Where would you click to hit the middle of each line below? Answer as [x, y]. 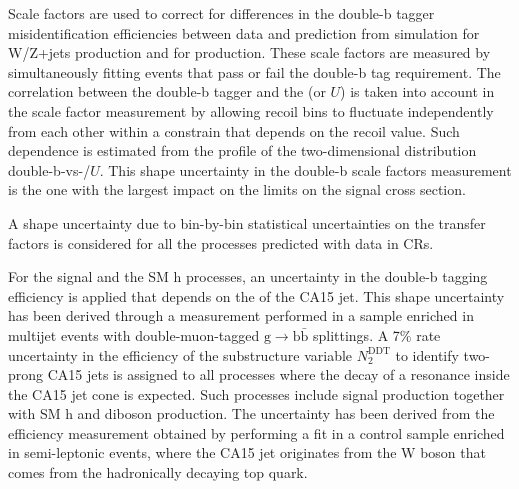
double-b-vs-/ [49, 169]
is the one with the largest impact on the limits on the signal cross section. [237, 189]
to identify [427, 354]
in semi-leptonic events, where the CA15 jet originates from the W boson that [247, 452]
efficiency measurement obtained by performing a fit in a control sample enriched [256, 432]
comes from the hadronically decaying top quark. [158, 472]
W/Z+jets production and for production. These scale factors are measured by [249, 52]
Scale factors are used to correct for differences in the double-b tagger [221, 13]
